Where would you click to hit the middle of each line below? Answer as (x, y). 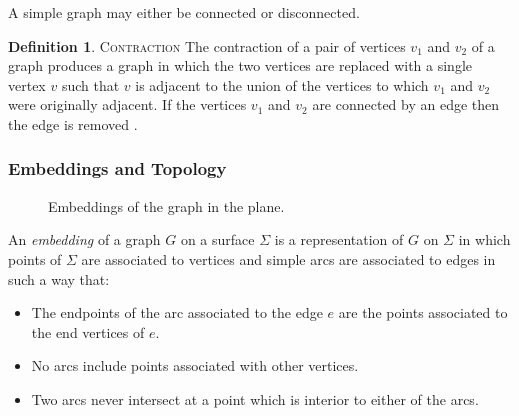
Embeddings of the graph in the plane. (166, 205)
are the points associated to (423, 312)
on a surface (217, 239)
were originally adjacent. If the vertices (127, 104)
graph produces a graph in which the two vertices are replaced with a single (240, 65)
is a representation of (339, 239)
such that (90, 84)
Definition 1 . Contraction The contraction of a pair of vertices (207, 45)
